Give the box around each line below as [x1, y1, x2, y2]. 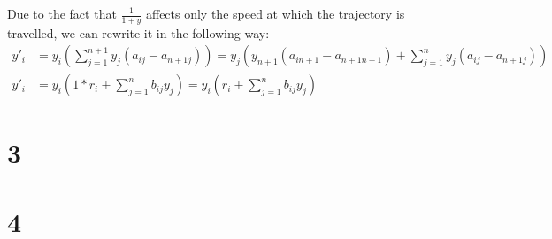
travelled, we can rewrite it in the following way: [7, 23, 270, 42]
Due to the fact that [7, 4, 117, 22]
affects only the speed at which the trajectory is [145, 4, 405, 22]
